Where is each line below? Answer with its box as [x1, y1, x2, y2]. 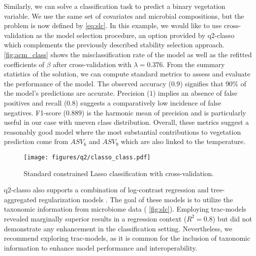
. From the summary [162, 59, 225, 69]
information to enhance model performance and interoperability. [4, 242, 197, 253]
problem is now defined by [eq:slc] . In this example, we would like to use [4, 20, 222, 31]
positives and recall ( [4, 97, 67, 108]
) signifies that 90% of [180, 78, 246, 88]
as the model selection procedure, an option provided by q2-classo [35, 30, 234, 40]
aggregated [4, 194, 37, 204]
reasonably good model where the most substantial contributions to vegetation [4, 126, 241, 137]
